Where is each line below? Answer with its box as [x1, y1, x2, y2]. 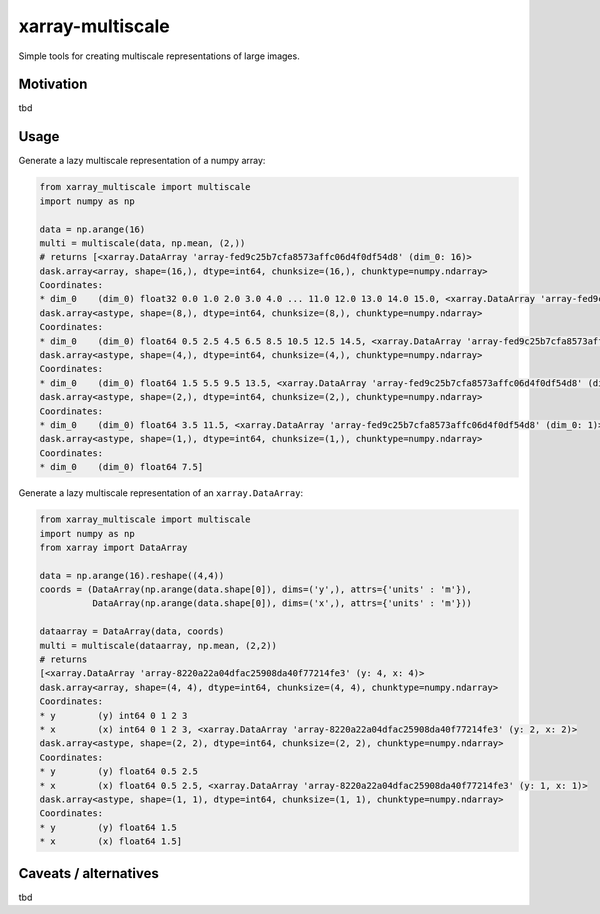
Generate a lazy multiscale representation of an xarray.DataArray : [18, 487, 304, 499]
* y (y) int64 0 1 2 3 [39, 710, 188, 721]
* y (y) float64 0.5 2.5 [39, 766, 199, 777]
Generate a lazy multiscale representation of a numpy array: [18, 155, 266, 167]
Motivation [18, 76, 88, 93]
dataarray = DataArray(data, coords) [39, 626, 225, 637]
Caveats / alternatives [18, 865, 159, 882]
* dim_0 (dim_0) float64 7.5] [39, 461, 204, 473]
